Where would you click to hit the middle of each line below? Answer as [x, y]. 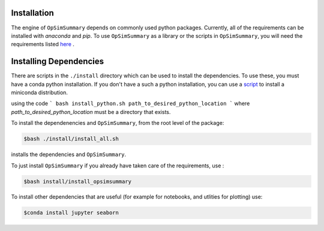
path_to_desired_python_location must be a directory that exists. [91, 112]
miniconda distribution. [40, 92]
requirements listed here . [43, 44]
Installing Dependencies [58, 61]
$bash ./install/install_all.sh [71, 139]
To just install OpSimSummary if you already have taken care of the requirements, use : [118, 166]
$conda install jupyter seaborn [71, 213]
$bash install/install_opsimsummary [78, 181]
